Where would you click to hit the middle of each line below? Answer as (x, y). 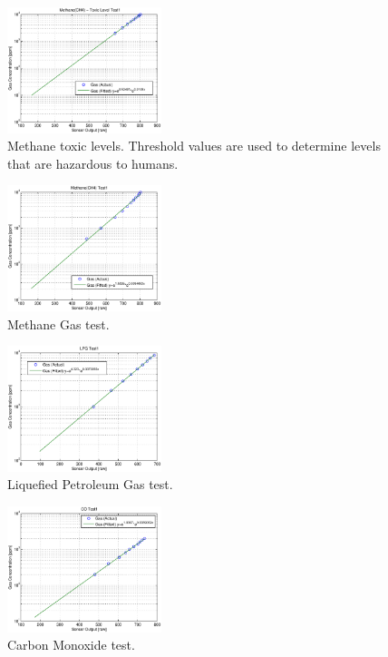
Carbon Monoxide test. (71, 645)
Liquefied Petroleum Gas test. (90, 484)
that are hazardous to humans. (93, 163)
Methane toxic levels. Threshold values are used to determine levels (194, 146)
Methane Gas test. (58, 324)
